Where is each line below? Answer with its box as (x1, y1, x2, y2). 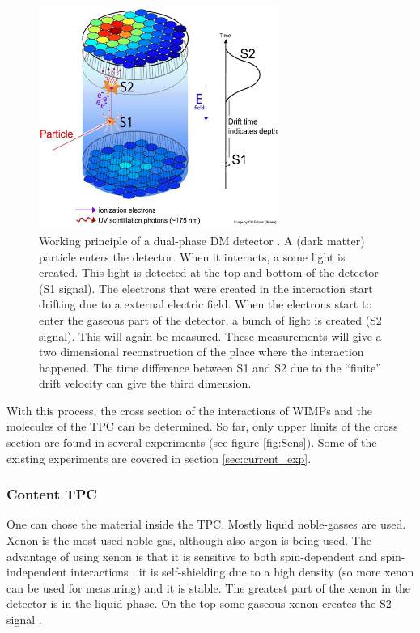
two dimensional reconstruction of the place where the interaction (39, 343, 364, 360)
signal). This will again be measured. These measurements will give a (39, 327, 382, 344)
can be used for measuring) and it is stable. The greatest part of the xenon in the (6, 579, 411, 596)
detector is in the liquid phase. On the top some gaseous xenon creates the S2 (6, 595, 392, 612)
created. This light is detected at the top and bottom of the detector (39, 264, 379, 281)
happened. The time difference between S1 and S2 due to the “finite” (39, 359, 381, 376)
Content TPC (6, 484, 97, 504)
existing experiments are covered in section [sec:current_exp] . (6, 449, 312, 466)
